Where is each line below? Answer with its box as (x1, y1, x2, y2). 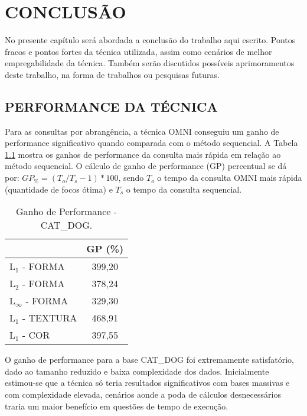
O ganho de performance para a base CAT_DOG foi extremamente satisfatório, (5, 353, 294, 366)
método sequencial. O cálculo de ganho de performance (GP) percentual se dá (5, 160, 287, 172)
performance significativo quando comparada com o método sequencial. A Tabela (5, 136, 298, 149)
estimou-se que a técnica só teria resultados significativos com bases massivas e (5, 376, 290, 389)
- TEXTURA (22, 311, 77, 325)
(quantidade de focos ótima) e (5, 183, 113, 195)
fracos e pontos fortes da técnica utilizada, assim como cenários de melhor (5, 45, 272, 57)
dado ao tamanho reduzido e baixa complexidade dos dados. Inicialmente (5, 365, 269, 377)
